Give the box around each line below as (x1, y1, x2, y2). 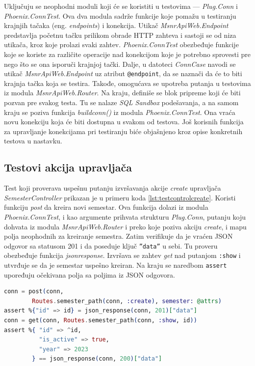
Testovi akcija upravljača (4, 160, 132, 175)
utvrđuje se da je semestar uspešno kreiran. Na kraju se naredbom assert (4, 260, 227, 270)
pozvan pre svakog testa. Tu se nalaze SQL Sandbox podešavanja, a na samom (4, 97, 239, 107)
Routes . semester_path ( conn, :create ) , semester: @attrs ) (32, 297, 222, 305)
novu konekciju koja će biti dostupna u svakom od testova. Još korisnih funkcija (4, 116, 244, 127)
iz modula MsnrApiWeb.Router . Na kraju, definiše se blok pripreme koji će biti (4, 87, 241, 98)
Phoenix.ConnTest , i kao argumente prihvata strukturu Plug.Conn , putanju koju (4, 211, 246, 222)
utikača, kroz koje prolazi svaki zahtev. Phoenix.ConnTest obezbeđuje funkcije (4, 39, 239, 50)
